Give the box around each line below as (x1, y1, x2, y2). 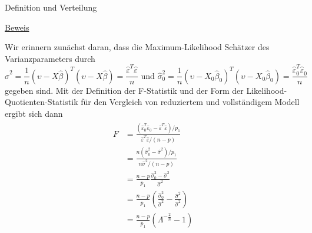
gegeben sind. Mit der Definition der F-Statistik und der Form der (5, 84, 244, 96)
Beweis (5, 21, 29, 33)
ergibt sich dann (5, 107, 63, 119)
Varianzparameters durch (5, 52, 95, 64)
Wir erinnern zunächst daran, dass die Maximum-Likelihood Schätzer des (5, 41, 270, 53)
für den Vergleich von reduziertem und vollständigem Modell (81, 96, 300, 108)
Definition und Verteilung (5, 1, 97, 13)
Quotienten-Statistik (5, 96, 78, 108)
